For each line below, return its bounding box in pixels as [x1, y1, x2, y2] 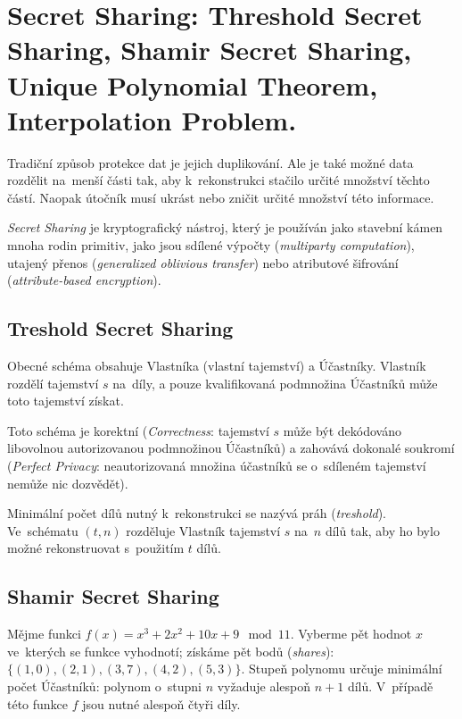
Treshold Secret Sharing [7, 314, 234, 342]
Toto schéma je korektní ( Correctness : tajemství [7, 421, 269, 439]
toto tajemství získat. [7, 391, 124, 410]
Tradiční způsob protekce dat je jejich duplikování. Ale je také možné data [7, 153, 414, 171]
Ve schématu [7, 521, 78, 539]
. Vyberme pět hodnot [290, 624, 412, 643]
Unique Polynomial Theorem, [7, 66, 378, 103]
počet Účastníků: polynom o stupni [7, 676, 202, 695]
